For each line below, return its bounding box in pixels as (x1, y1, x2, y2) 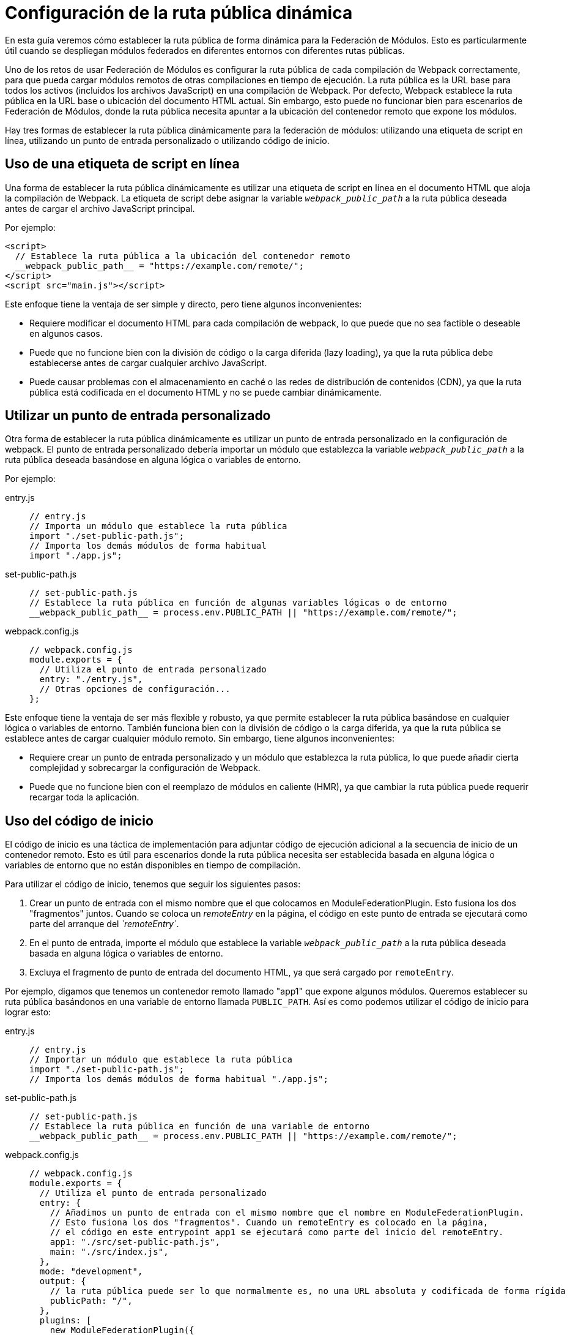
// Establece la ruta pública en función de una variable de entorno (29, 1121, 370, 1132)
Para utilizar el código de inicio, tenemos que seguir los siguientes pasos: (5, 879, 301, 890)
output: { (39, 1276, 86, 1287)
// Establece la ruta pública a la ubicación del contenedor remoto (15, 250, 350, 261)
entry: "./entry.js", (39, 674, 143, 685)
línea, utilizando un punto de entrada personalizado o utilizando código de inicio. (5, 135, 330, 146)
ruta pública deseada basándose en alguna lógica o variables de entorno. (5, 454, 301, 465)
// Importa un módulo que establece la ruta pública (29, 521, 287, 532)
